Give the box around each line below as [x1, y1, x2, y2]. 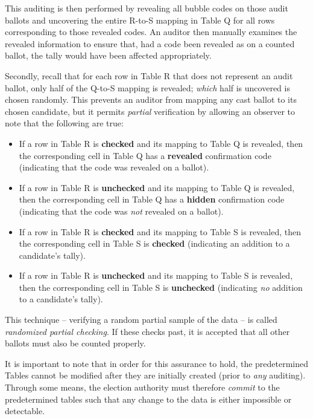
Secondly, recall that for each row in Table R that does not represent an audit [5, 69, 293, 82]
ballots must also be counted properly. [5, 337, 146, 349]
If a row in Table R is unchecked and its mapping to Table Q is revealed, [19, 181, 295, 193]
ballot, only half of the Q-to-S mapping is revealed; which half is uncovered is [5, 81, 290, 94]
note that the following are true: [5, 117, 124, 129]
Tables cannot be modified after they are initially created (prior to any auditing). [5, 369, 306, 382]
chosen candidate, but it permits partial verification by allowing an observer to [5, 105, 295, 117]
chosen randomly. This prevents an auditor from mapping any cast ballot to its [5, 93, 297, 106]
